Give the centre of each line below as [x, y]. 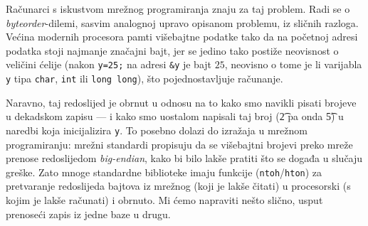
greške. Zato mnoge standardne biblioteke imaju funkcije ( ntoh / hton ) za [164, 172]
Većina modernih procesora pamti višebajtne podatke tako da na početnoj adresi [182, 37]
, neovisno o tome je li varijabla [293, 64]
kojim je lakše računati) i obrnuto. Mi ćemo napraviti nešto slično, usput [164, 199]
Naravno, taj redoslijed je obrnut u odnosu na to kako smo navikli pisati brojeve [181, 102]
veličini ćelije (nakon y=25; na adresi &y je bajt [109, 64]
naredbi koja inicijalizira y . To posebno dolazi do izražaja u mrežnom [157, 130]
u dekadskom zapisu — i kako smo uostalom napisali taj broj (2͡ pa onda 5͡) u [175, 116]
